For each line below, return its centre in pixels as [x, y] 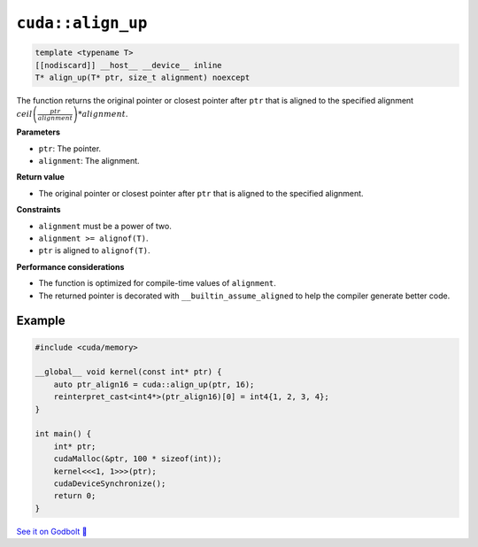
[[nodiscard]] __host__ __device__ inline [128, 65]
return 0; [75, 496]
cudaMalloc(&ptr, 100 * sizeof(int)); [138, 459]
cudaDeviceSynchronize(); [110, 483]
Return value [41, 177]
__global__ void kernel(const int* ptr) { [128, 372]
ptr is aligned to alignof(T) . [94, 250]
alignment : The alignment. [89, 161]
